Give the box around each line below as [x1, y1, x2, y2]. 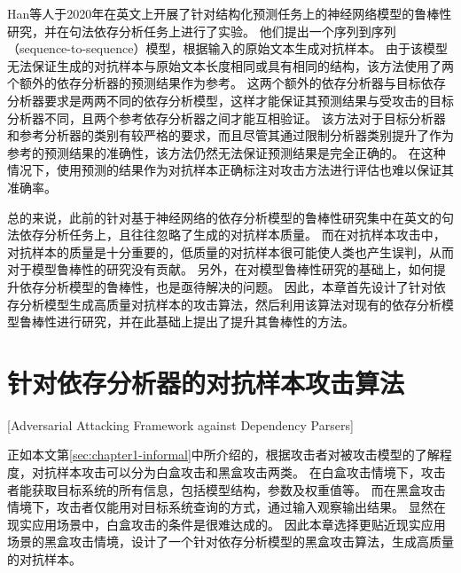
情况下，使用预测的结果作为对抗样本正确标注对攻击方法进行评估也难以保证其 [7, 161, 454, 179]
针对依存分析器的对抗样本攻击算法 [7, 364, 405, 400]
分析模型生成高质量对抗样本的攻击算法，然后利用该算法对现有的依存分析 [19, 294, 441, 313]
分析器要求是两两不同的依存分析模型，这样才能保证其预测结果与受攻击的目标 [7, 90, 454, 109]
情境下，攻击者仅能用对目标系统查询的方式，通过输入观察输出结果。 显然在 [7, 498, 446, 516]
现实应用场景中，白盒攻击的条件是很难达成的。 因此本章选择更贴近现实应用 [7, 514, 446, 533]
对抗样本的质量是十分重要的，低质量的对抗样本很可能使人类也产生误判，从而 [7, 242, 454, 261]
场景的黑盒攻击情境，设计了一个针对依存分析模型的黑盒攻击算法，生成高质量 [7, 532, 454, 551]
